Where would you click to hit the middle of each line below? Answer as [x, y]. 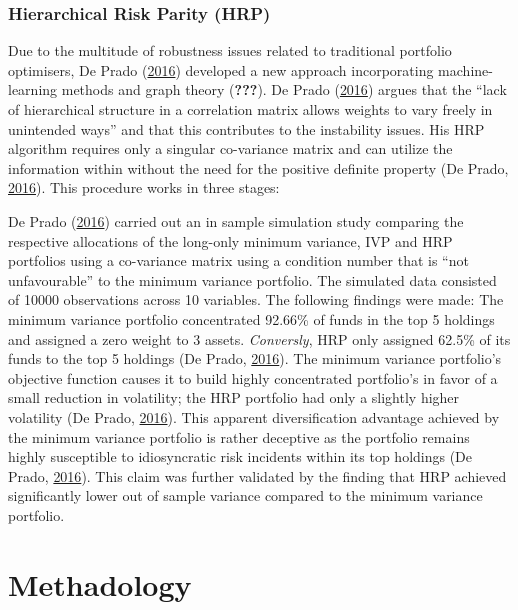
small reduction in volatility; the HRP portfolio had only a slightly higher [234, 397]
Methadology [100, 583]
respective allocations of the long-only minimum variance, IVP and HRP [230, 240]
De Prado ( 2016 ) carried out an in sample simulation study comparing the [236, 220]
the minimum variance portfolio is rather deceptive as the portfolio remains [239, 436]
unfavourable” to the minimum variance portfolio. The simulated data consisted [252, 279]
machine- [465, 69]
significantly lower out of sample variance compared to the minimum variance [245, 495]
